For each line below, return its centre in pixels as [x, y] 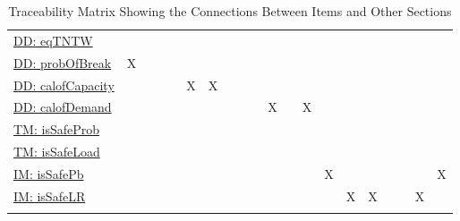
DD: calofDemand [63, 107]
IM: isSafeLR [50, 195]
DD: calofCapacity [64, 85]
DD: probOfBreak [63, 62]
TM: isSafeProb [56, 129]
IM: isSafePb [49, 173]
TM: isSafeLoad [57, 152]
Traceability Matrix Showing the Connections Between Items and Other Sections [230, 11]
